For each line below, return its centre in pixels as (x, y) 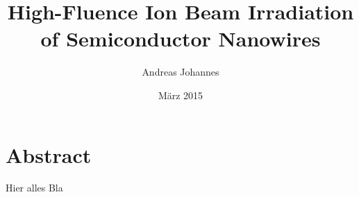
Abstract (49, 154)
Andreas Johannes (181, 72)
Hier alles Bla (34, 188)
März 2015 (181, 95)
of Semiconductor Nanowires (181, 38)
